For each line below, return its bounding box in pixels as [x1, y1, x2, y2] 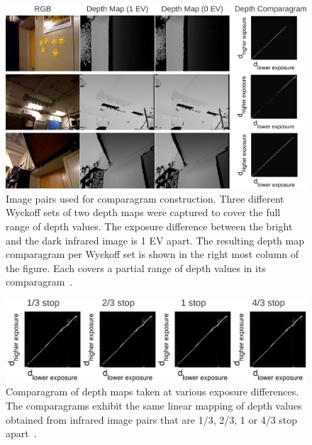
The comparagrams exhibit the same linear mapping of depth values [6, 398, 302, 412]
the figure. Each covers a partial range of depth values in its [6, 260, 266, 275]
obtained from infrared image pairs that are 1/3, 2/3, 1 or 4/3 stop [6, 412, 298, 427]
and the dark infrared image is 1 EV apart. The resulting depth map [6, 232, 304, 247]
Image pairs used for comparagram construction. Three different [6, 191, 284, 205]
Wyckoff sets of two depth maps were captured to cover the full [6, 205, 281, 220]
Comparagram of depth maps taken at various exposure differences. [6, 384, 299, 399]
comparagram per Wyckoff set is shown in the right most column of [6, 247, 299, 261]
